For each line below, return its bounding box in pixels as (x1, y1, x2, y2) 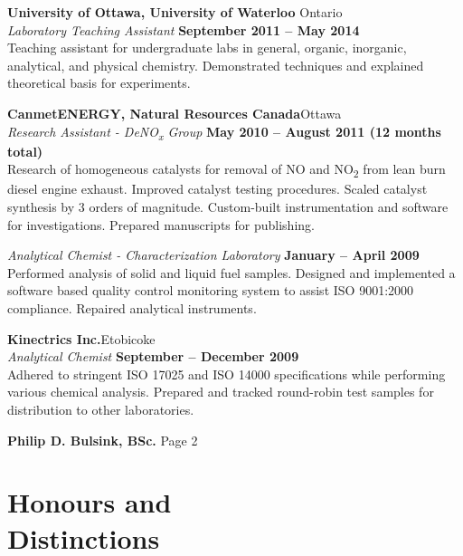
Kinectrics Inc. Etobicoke (7, 329, 156, 348)
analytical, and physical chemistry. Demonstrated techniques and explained (7, 55, 424, 74)
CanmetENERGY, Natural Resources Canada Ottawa (7, 103, 342, 122)
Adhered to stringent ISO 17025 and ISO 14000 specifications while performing (7, 364, 446, 383)
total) (7, 141, 43, 160)
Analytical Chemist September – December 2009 (7, 347, 299, 366)
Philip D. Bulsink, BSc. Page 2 (7, 430, 198, 449)
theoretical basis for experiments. (7, 73, 191, 92)
